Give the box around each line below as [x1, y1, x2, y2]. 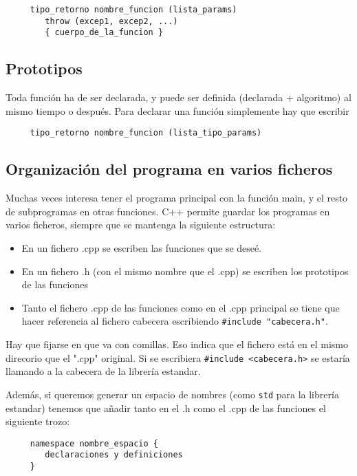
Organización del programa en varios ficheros [6, 158, 333, 180]
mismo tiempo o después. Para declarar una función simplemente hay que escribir [6, 103, 349, 118]
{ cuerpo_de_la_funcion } [45, 28, 164, 38]
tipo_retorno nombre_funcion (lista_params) [30, 5, 237, 14]
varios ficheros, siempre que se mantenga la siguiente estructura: [6, 217, 276, 232]
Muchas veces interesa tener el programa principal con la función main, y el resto [6, 191, 348, 205]
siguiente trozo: [6, 414, 70, 429]
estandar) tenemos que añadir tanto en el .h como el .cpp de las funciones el [6, 400, 326, 415]
